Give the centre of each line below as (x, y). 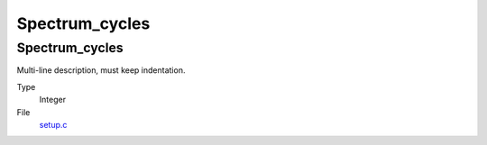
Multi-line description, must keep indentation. (101, 70)
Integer (53, 100)
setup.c (53, 124)
